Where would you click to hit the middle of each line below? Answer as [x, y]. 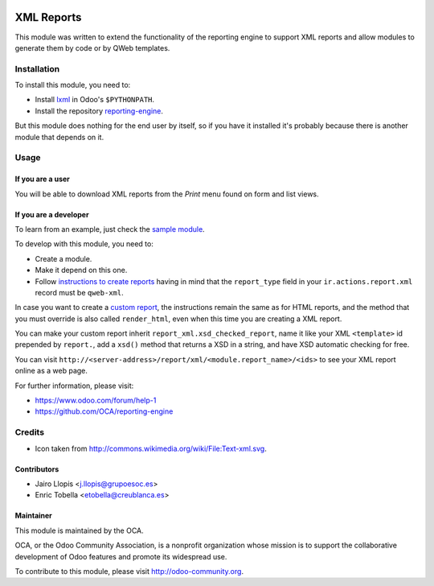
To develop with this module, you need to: [84, 244]
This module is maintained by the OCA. [79, 530]
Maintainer [33, 516]
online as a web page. [51, 371]
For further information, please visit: [74, 386]
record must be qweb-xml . [79, 292]
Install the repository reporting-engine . [99, 111]
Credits [29, 432]
